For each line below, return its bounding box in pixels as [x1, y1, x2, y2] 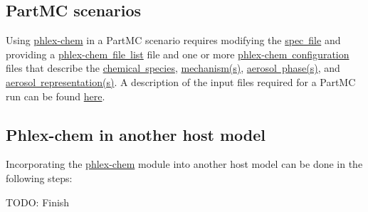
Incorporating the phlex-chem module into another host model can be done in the [6, 157, 363, 171]
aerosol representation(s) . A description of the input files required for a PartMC [6, 74, 356, 89]
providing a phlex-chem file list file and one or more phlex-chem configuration [6, 46, 349, 61]
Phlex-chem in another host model [6, 123, 266, 145]
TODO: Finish [6, 194, 70, 209]
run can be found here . [6, 88, 105, 103]
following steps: [6, 170, 73, 185]
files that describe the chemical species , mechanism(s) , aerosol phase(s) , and [6, 60, 340, 75]
